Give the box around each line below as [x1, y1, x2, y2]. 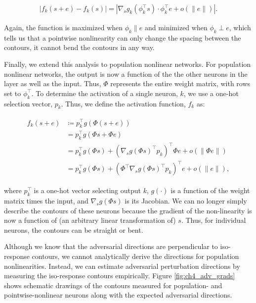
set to [4, 88, 21, 98]
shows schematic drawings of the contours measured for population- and [4, 280, 222, 290]
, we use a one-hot [183, 88, 239, 98]
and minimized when [144, 22, 208, 33]
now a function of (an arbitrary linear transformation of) [4, 215, 176, 225]
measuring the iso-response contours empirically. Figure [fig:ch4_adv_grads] [4, 270, 235, 281]
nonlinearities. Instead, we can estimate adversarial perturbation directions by [4, 260, 240, 271]
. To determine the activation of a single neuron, [31, 88, 178, 98]
